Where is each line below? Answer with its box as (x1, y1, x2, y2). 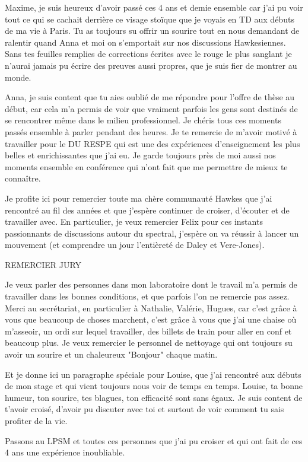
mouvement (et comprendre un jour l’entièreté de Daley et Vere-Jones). (5, 238, 265, 251)
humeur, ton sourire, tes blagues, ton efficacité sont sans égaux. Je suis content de (5, 391, 303, 403)
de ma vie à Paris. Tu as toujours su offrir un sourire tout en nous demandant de (5, 24, 300, 37)
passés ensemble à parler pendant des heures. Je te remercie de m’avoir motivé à (5, 125, 297, 138)
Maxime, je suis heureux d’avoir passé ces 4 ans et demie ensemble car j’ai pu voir (5, 1, 303, 13)
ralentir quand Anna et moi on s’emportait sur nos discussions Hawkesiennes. (5, 36, 286, 48)
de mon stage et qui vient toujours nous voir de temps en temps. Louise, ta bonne (5, 380, 303, 392)
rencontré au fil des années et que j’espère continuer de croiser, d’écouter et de (5, 203, 290, 216)
